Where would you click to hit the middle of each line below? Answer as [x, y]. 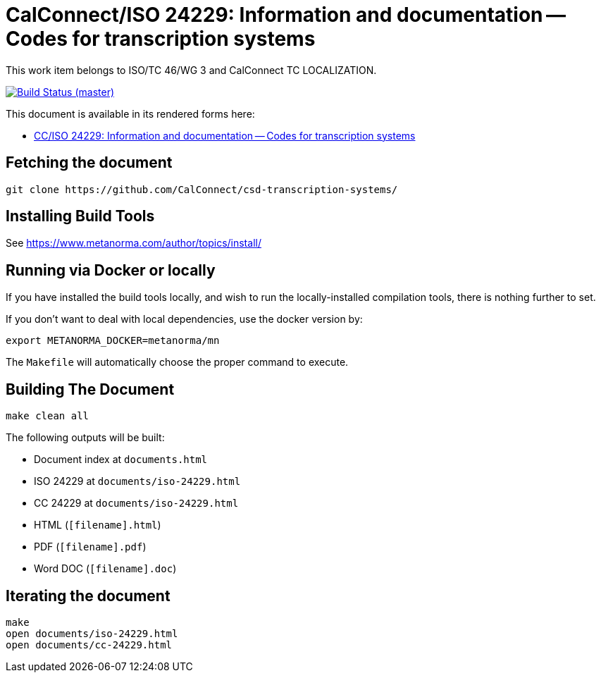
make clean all [48, 416]
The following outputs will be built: [85, 438]
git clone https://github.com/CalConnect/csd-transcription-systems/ [202, 189]
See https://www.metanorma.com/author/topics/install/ [134, 243]
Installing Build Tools [80, 216]
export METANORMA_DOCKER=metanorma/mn [113, 341]
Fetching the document [89, 163]
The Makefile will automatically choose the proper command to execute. [177, 362]
